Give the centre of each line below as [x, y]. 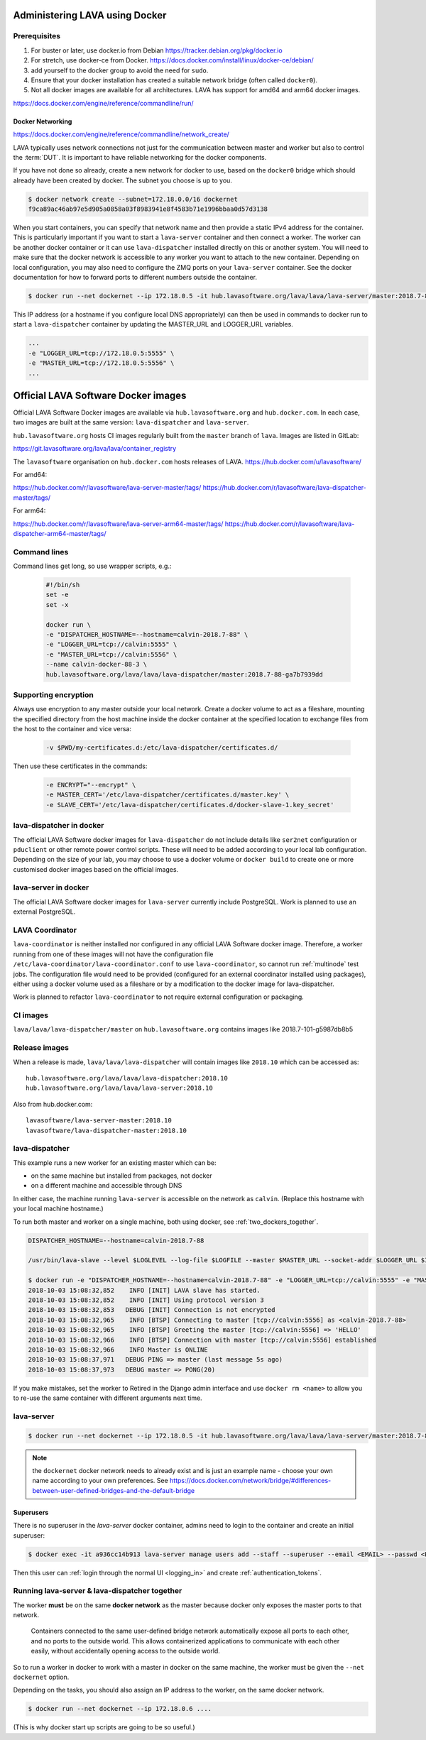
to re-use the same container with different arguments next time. [108, 1398]
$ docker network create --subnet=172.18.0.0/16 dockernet [133, 199]
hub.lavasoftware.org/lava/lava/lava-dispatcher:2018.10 [127, 1078]
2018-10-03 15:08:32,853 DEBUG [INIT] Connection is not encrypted [152, 1310]
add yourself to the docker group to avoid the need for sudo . [120, 70]
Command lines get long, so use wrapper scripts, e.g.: [92, 566]
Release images [41, 1048]
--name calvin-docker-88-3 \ [97, 664]
